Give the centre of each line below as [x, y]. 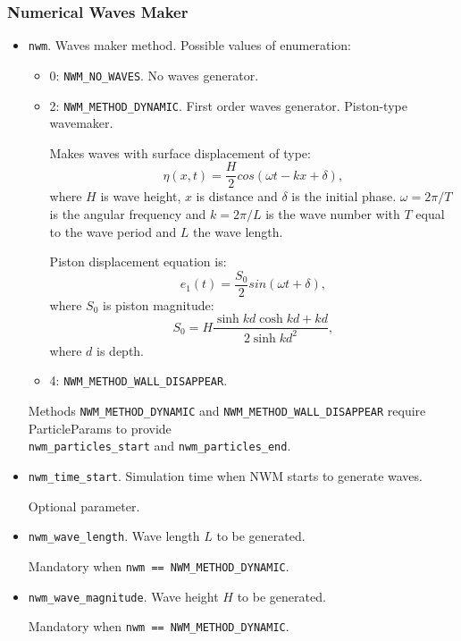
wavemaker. [81, 123]
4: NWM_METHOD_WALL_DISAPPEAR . [138, 380]
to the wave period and [113, 231]
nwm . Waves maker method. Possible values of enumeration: [189, 45]
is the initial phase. [344, 196]
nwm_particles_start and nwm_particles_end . [159, 446]
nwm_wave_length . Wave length [114, 536]
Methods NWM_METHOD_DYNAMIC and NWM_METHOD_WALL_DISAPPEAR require [227, 411]
